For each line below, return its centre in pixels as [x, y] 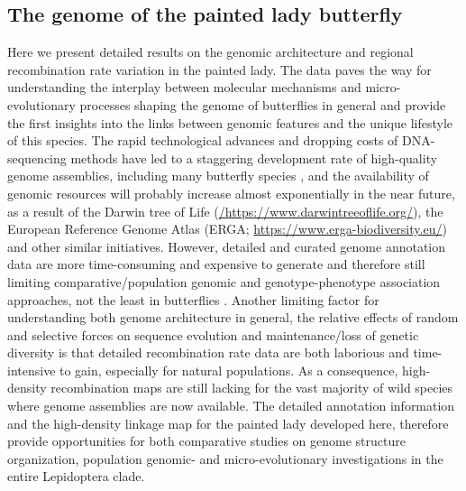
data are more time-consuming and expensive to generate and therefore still [216, 264]
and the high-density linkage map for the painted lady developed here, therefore [228, 423]
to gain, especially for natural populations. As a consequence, [229, 370]
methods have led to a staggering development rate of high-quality [254, 157]
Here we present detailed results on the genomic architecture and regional [210, 52]
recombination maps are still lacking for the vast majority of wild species [252, 388]
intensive [32, 370]
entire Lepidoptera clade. [76, 476]
